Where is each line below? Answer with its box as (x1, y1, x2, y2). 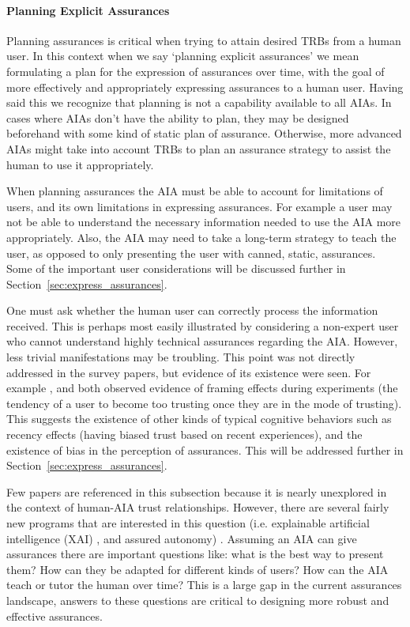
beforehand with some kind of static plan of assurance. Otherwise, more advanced (6, 125, 402, 142)
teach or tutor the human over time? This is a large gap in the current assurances (6, 576, 402, 593)
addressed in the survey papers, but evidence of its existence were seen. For (6, 364, 371, 380)
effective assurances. (6, 607, 103, 624)
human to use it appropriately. (6, 156, 154, 172)
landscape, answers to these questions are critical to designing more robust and (6, 591, 389, 608)
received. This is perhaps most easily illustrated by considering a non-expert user (6, 317, 399, 334)
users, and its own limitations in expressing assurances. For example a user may (6, 198, 393, 214)
